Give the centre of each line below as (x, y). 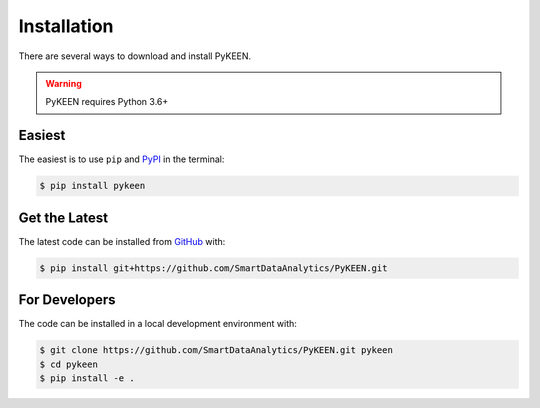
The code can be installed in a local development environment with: (157, 324)
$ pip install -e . (87, 378)
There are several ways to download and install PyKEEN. (135, 56)
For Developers (67, 300)
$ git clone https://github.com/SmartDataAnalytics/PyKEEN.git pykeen (216, 350)
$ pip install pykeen (92, 186)
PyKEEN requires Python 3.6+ (107, 102)
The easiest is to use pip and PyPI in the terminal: (121, 159)
